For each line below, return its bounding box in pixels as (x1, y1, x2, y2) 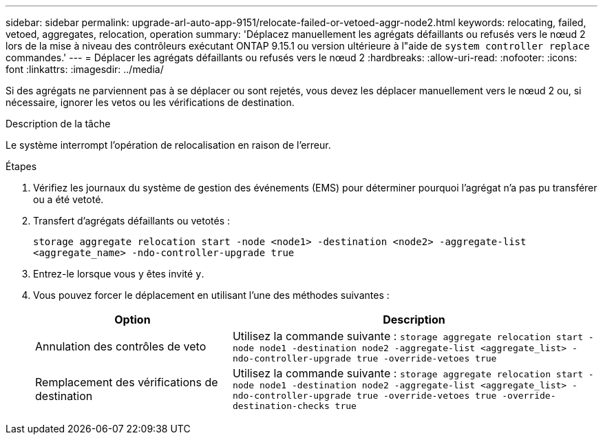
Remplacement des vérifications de (35, 375, 218, 389)
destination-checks (232, 401, 330, 411)
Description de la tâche (6, 118, 111, 129)
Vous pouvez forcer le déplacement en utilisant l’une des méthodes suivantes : (33, 289, 390, 301)
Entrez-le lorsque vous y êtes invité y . (33, 268, 204, 280)
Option (114, 313, 151, 326)
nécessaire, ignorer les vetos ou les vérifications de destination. (6, 96, 295, 108)
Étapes (6, 160, 37, 172)
